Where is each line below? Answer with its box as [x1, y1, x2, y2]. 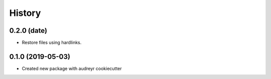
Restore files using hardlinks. [22, 40, 82, 46]
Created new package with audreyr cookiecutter [22, 65, 122, 72]
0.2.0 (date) [9, 26, 48, 35]
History [9, 7, 41, 18]
